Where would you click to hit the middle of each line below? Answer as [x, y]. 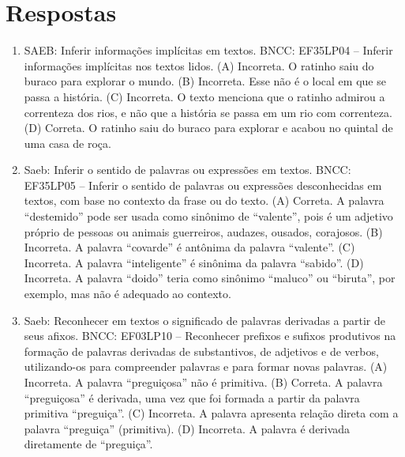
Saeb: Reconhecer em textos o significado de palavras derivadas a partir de [205, 320]
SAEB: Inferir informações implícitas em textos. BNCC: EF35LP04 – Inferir [208, 50]
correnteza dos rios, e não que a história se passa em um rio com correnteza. [208, 112]
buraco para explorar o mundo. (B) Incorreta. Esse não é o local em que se [205, 81]
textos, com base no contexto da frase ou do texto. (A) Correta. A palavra [204, 200]
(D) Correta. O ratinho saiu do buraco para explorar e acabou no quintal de [208, 128]
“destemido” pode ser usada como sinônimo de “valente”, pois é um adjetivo [208, 216]
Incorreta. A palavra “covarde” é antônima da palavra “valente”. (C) [189, 247]
